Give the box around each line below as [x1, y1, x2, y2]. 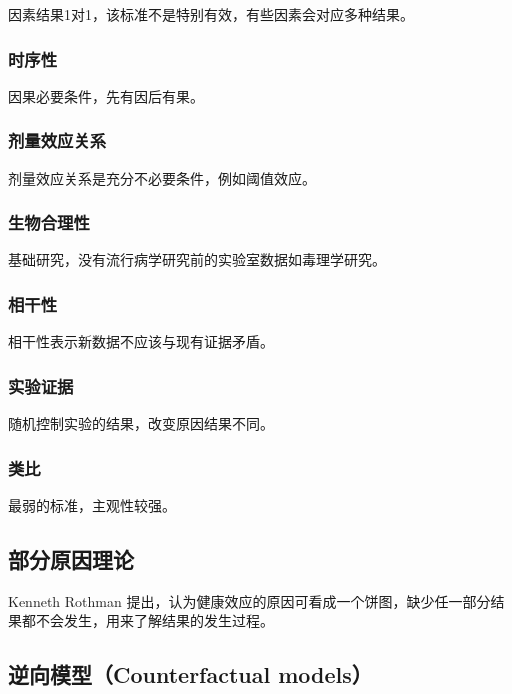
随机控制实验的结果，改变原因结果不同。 [8, 413, 274, 434]
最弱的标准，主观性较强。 [8, 494, 176, 515]
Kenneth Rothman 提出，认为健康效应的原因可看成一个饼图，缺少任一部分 [8, 590, 491, 611]
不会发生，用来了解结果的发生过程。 [35, 610, 274, 631]
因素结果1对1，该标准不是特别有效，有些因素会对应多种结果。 [8, 4, 414, 24]
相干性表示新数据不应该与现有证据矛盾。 [8, 331, 274, 352]
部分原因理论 [8, 543, 134, 574]
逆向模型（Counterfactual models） [8, 659, 373, 690]
